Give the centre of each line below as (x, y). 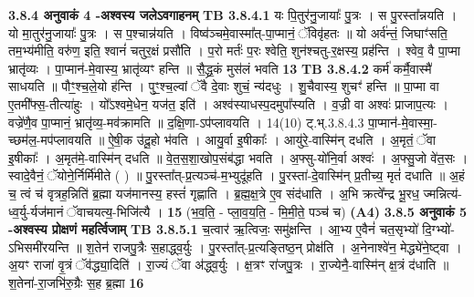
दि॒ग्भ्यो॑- (438, 229)
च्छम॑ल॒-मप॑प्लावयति (50, 140)
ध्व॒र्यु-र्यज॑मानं (36, 211)
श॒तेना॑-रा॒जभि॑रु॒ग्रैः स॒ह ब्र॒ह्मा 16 (76, 282)
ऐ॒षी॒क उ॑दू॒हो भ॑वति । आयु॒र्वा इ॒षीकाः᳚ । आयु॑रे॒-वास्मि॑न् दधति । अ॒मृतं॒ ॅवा (272, 140)
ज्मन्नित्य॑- (442, 193)
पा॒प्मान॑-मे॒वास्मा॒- (403, 122)
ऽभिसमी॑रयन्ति (39, 246)
